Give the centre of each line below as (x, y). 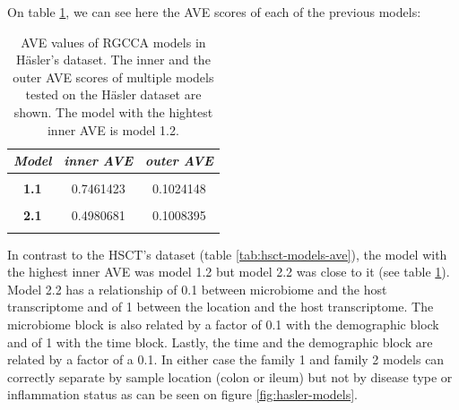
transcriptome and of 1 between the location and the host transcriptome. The (221, 307)
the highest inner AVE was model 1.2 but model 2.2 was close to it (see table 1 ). (229, 272)
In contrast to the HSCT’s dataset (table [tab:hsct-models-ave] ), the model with (227, 254)
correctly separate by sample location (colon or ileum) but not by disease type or (230, 376)
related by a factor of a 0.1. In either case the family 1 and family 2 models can (226, 359)
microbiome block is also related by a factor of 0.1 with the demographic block (223, 325)
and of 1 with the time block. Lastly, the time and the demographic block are (220, 342)
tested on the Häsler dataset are (113, 94)
